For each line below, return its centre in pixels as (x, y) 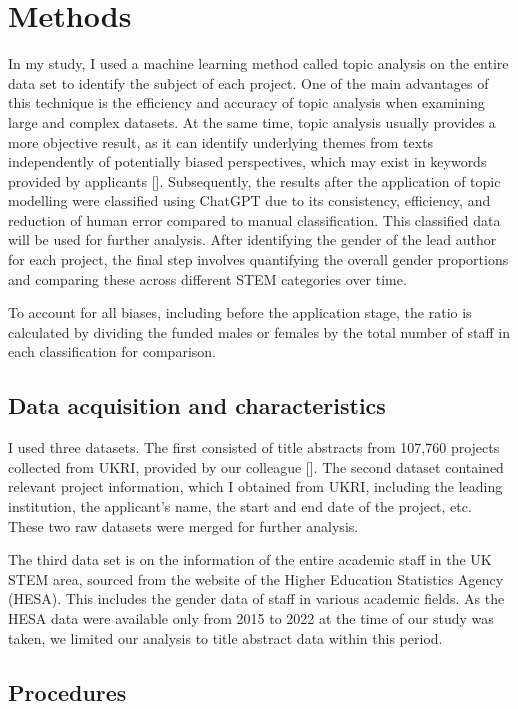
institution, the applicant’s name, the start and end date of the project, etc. (240, 506)
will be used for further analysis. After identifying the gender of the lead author (252, 239)
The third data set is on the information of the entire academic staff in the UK (250, 559)
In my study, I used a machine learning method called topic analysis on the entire (258, 63)
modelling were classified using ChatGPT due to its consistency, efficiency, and (249, 200)
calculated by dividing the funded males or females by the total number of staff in (259, 331)
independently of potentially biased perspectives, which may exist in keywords (247, 161)
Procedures (67, 691)
